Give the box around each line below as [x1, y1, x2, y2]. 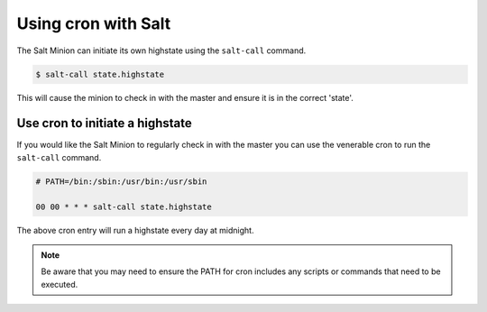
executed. [41, 279, 78, 289]
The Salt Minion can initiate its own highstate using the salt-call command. [16, 45, 307, 56]
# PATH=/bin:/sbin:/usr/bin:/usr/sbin [35, 176, 207, 187]
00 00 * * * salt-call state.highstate [35, 201, 212, 212]
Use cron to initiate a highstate [16, 115, 193, 131]
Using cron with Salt [16, 14, 171, 33]
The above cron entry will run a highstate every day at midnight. [16, 225, 254, 235]
